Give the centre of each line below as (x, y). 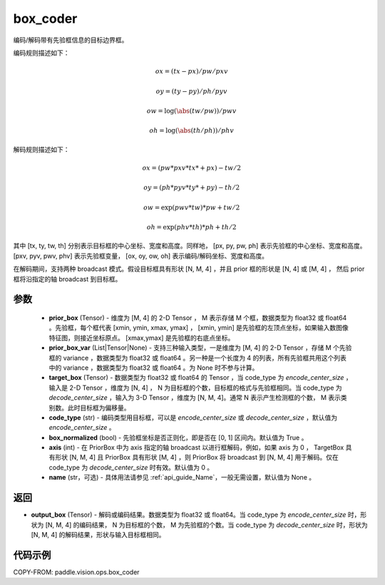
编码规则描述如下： (41, 53)
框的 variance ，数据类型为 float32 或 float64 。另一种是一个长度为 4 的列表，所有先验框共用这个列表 (198, 358)
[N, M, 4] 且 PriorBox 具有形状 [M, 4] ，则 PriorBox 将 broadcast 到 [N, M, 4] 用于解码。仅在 (204, 457)
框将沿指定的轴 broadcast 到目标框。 (67, 279)
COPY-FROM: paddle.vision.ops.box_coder (76, 572)
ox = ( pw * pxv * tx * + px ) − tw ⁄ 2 (192, 168)
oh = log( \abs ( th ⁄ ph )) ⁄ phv (192, 131)
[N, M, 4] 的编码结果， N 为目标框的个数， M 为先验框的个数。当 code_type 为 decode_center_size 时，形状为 (206, 524)
